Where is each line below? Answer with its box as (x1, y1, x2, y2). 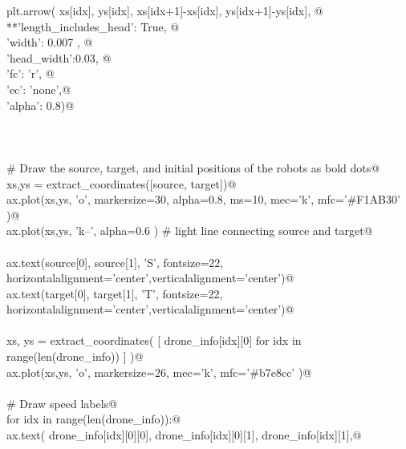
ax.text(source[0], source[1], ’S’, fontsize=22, (6, 253, 224, 270)
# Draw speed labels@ (6, 394, 118, 411)
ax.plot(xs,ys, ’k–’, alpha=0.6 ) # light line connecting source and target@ (6, 222, 373, 239)
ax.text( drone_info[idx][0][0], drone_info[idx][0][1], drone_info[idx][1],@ (6, 427, 362, 443)
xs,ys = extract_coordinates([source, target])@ (6, 175, 237, 192)
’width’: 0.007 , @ (6, 34, 93, 51)
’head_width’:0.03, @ (6, 49, 112, 66)
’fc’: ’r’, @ (6, 65, 55, 82)
